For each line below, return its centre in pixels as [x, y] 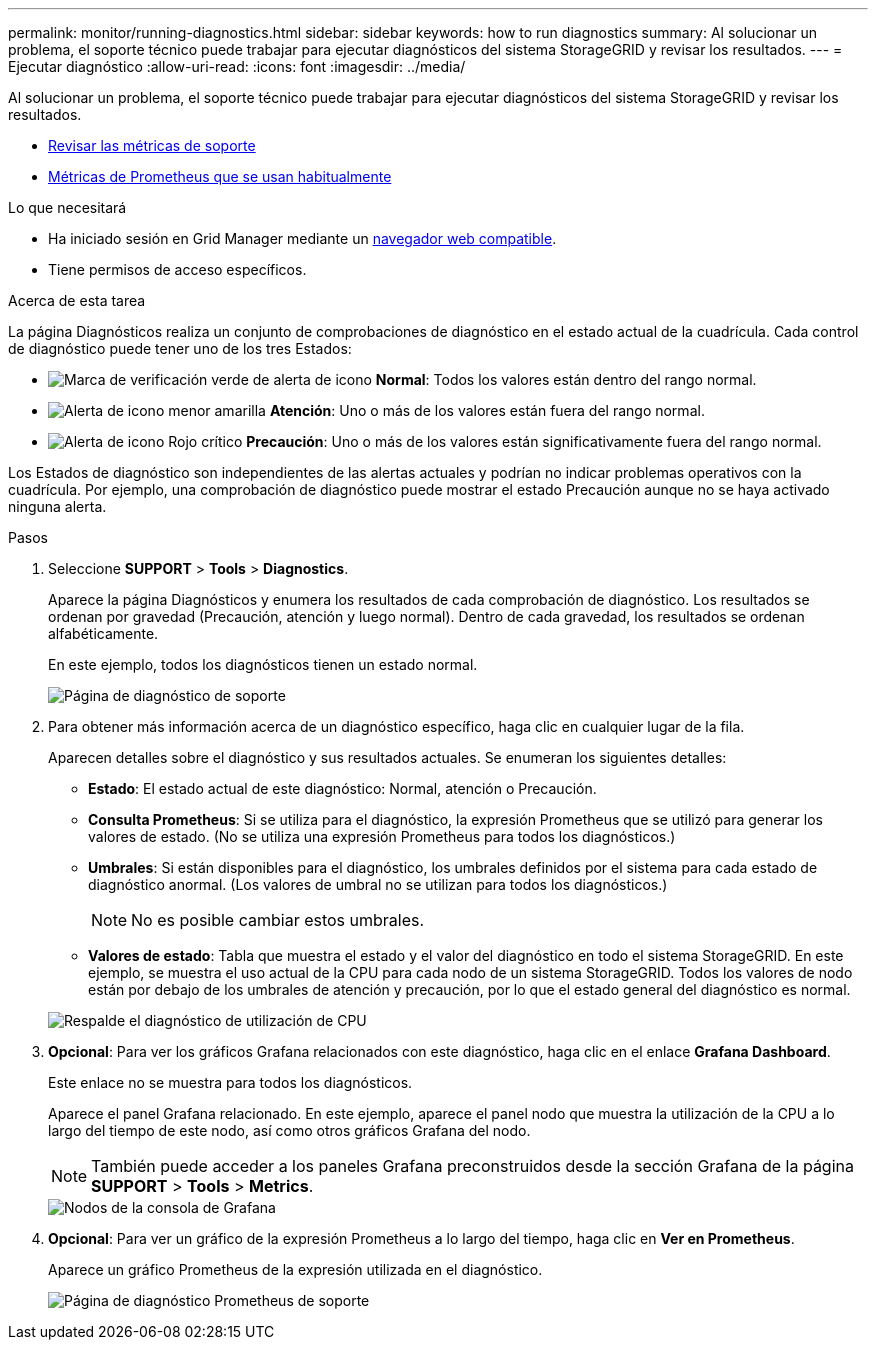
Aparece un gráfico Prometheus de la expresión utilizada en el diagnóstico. [295, 1269]
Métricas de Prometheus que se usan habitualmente [220, 176]
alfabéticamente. [103, 633]
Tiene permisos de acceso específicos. [177, 269]
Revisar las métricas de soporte [152, 145]
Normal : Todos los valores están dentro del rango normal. [566, 379]
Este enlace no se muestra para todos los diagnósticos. [230, 1082]
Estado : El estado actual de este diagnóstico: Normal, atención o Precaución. [342, 788]
